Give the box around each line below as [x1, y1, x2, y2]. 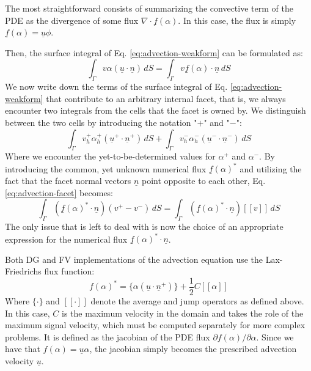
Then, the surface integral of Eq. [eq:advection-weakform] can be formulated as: [5, 46, 303, 59]
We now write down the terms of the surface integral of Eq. [5, 80, 228, 93]
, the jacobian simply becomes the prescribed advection [89, 342, 297, 355]
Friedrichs [5, 265, 42, 277]
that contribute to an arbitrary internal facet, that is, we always [46, 92, 286, 105]
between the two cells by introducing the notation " [5, 116, 197, 128]
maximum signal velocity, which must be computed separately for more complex [5, 318, 306, 331]
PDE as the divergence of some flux [5, 13, 139, 26]
